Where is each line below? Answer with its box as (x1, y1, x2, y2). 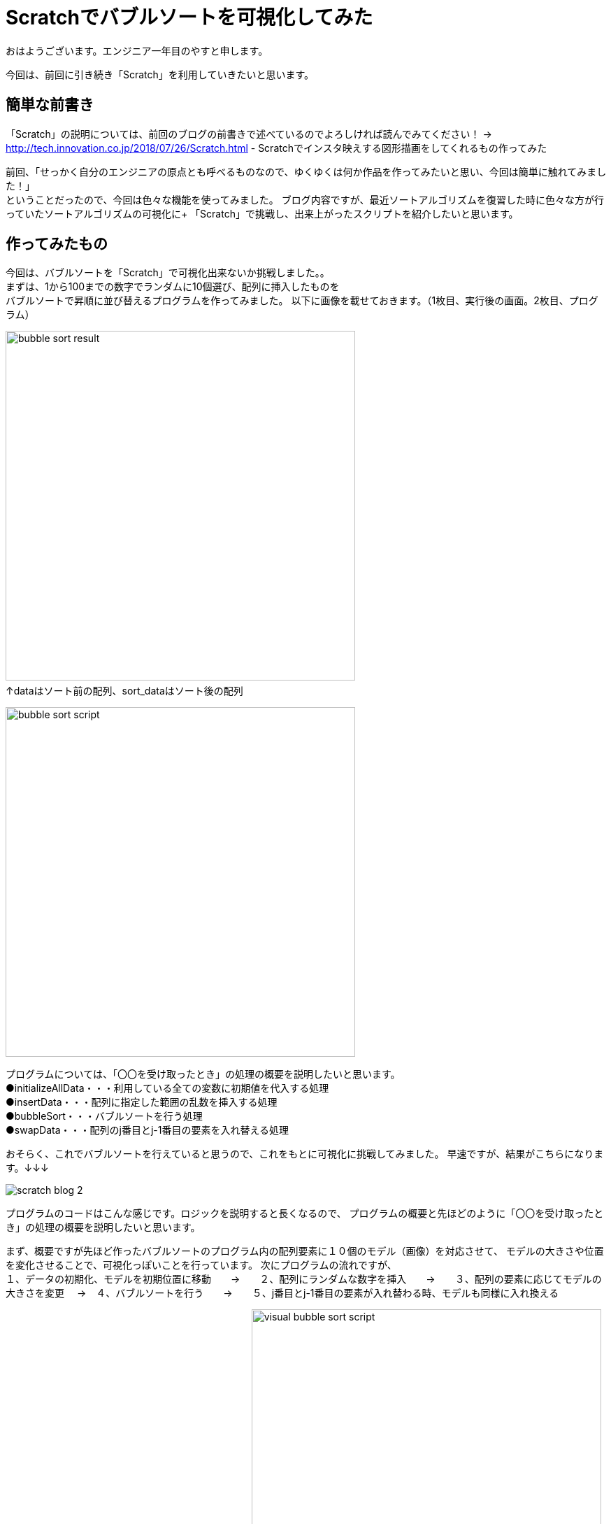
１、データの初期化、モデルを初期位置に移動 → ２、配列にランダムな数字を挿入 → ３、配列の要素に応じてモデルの (6, 1273, 602, 1286)
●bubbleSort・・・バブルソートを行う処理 (6, 1110, 203, 1123)
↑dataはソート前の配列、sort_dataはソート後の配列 (6, 685, 243, 697)
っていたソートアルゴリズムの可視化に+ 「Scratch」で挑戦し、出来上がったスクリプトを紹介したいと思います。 (6, 207, 519, 220)
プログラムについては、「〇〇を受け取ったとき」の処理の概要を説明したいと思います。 (6, 1068, 401, 1081)
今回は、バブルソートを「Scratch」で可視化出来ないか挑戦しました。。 (6, 266, 330, 279)
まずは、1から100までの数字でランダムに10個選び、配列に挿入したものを (6, 280, 340, 293)
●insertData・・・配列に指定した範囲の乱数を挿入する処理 (6, 1096, 278, 1109)
